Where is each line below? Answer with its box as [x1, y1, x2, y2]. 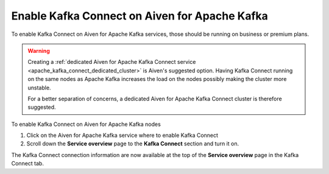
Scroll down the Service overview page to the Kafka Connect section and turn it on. [26, 140, 239, 147]
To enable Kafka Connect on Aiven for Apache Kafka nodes [11, 120, 161, 128]
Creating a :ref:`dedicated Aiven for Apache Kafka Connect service [27, 58, 196, 66]
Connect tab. [11, 160, 44, 167]
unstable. [27, 84, 51, 91]
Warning [27, 47, 50, 54]
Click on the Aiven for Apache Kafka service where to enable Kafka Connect [26, 131, 219, 139]
